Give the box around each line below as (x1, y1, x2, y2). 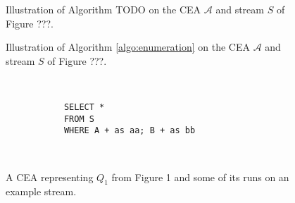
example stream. (6, 184, 77, 199)
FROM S (63, 113, 94, 124)
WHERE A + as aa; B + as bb (63, 125, 196, 136)
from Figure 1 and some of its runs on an (111, 169, 289, 184)
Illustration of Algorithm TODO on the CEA (6, 2, 201, 16)
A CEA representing (6, 169, 94, 184)
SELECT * (63, 101, 105, 112)
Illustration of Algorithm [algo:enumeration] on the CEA (6, 39, 250, 54)
